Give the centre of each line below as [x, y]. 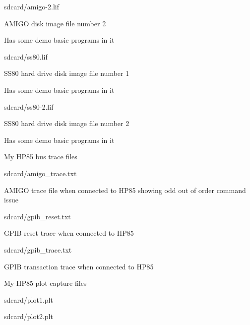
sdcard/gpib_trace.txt [38, 249]
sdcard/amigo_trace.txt [40, 173]
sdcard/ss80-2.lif [29, 106]
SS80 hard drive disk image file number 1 [67, 73]
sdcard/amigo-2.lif [31, 6]
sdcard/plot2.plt [29, 316]
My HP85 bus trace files [41, 157]
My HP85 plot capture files [45, 283]
